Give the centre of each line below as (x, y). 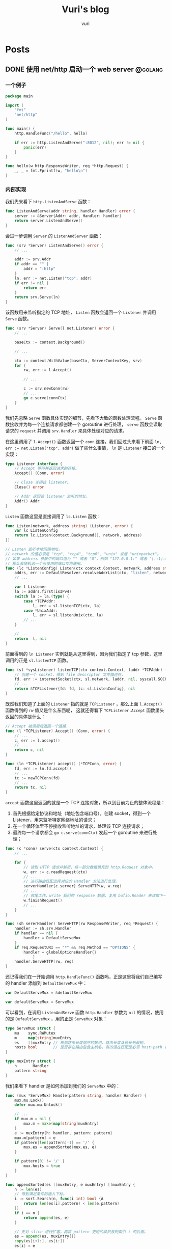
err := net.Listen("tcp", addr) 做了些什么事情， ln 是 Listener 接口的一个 (85, 448)
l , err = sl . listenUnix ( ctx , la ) (68, 615)
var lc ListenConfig (36, 531)
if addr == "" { (32, 264)
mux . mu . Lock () (29, 1100)
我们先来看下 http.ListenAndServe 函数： (48, 202)
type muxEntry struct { (31, 1061)
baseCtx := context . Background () (50, 342)
